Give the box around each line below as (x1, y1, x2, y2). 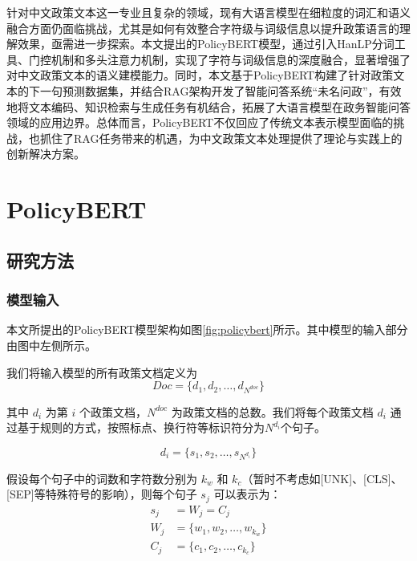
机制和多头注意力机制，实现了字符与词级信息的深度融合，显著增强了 (51, 51, 411, 67)
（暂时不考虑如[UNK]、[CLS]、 (241, 470, 403, 486)
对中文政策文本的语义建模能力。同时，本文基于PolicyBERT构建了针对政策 (6, 67, 394, 83)
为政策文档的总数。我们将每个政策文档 (171, 403, 374, 420)
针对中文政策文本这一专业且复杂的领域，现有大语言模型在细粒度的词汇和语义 (6, 4, 411, 20)
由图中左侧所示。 (6, 336, 96, 353)
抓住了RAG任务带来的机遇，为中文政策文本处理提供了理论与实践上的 (39, 129, 403, 146)
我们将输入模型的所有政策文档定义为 (6, 364, 197, 380)
